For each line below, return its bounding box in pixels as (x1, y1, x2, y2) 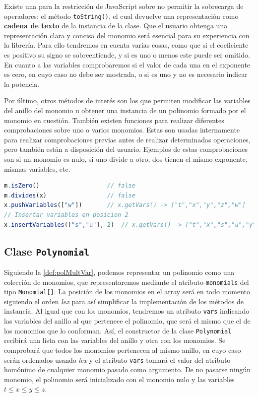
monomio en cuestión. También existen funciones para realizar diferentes (4, 115, 224, 125)
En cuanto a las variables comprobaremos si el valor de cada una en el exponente (4, 59, 251, 69)
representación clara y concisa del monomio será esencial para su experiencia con (4, 30, 250, 40)
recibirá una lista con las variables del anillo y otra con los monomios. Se (4, 335, 226, 345)
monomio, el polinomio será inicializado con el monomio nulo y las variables (4, 374, 235, 384)
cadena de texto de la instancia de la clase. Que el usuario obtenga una (4, 20, 228, 31)
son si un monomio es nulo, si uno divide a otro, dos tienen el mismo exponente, (4, 153, 248, 164)
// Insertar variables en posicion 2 (4, 211, 129, 218)
